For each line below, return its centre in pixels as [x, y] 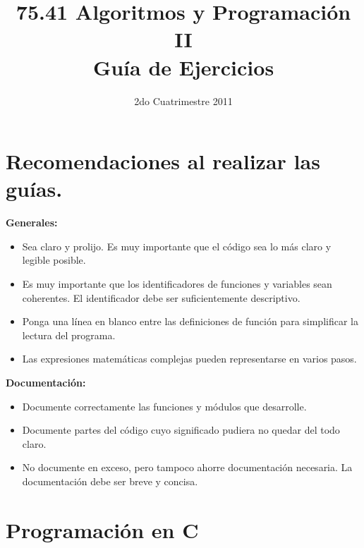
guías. [34, 189]
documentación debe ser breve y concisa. [110, 481]
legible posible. [54, 260]
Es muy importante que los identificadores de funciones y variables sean [177, 284]
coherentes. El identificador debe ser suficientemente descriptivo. [161, 297]
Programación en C [102, 529]
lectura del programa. [69, 335]
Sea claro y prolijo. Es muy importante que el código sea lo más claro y [177, 246]
